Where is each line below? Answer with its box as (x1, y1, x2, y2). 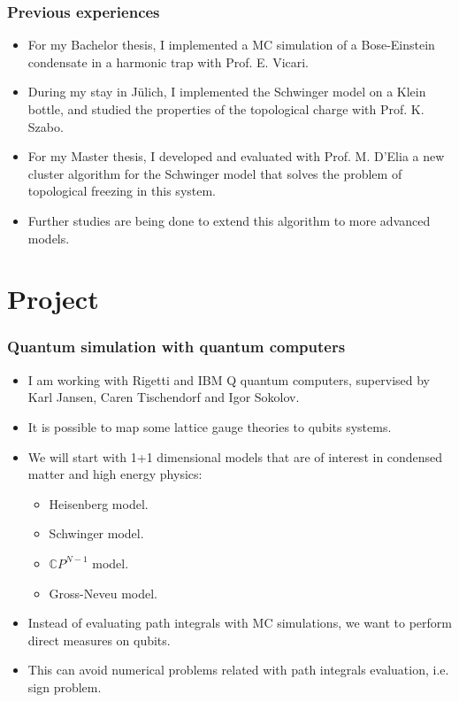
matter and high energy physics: (27, 465, 203, 483)
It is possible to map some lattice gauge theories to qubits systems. (27, 417, 392, 436)
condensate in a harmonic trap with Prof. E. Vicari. (27, 52, 310, 71)
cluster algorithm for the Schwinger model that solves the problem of (27, 164, 402, 182)
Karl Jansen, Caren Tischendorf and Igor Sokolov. (27, 388, 300, 406)
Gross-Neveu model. (49, 583, 157, 602)
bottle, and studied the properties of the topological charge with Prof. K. (27, 100, 425, 118)
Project (7, 281, 99, 317)
